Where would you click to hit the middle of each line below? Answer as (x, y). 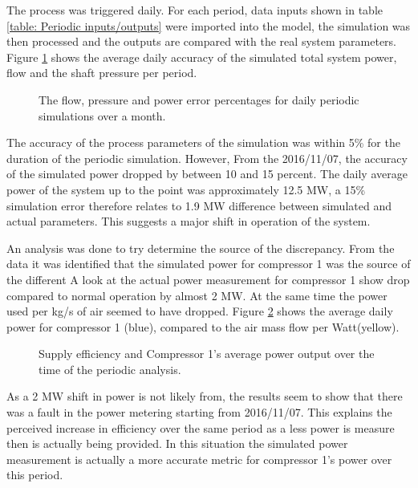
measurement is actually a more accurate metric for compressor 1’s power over (199, 459)
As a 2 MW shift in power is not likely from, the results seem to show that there (205, 396)
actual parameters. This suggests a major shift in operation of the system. (189, 221)
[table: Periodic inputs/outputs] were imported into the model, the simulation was (209, 25)
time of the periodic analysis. (110, 369)
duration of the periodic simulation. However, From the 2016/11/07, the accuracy (207, 158)
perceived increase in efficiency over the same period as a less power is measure (201, 427)
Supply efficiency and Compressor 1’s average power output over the (207, 354)
